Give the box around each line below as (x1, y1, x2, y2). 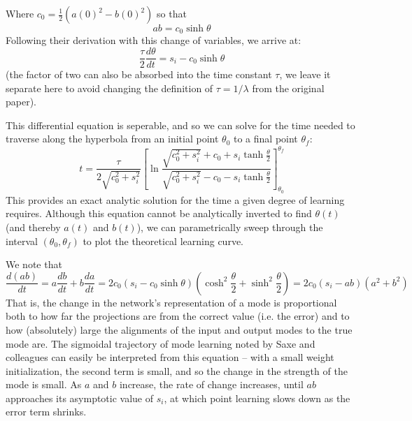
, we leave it (279, 67, 331, 82)
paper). (6, 94, 37, 109)
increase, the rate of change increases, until (119, 377, 304, 392)
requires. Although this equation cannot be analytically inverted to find (6, 206, 312, 221)
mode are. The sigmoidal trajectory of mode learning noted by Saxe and (6, 336, 315, 350)
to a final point (233, 131, 298, 146)
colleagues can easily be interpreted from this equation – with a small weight (6, 350, 334, 364)
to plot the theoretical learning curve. (83, 233, 243, 248)
